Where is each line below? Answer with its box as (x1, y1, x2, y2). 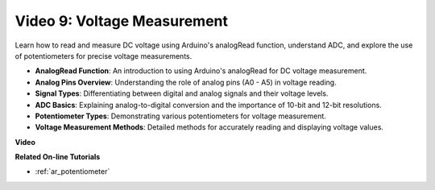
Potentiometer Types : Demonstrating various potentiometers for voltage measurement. (35, 111, 326, 121)
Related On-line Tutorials (14, 152, 101, 162)
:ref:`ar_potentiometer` (35, 167, 110, 176)
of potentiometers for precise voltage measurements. (14, 51, 193, 60)
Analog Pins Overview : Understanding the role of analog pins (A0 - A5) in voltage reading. (35, 77, 338, 87)
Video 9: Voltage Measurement (14, 12, 229, 30)
